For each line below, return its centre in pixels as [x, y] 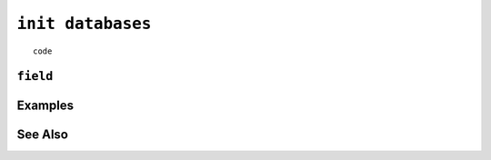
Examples [45, 106]
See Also [42, 135]
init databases [84, 24]
